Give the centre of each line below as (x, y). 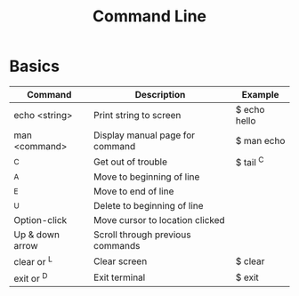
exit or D (31, 277)
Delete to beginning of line (148, 206)
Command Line (149, 16)
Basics (35, 66)
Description (160, 94)
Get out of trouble (130, 162)
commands (117, 246)
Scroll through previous (142, 235)
